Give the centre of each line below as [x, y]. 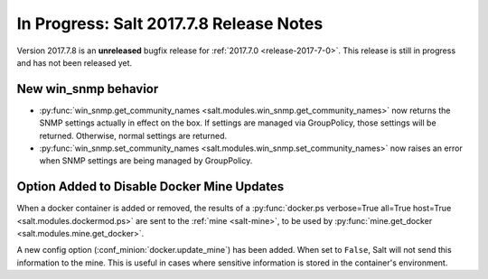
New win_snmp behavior [88, 89]
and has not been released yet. [75, 62]
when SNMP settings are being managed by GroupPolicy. [146, 161]
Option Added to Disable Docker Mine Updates [150, 186]
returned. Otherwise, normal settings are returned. [133, 135]
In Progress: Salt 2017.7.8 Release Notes [170, 23]
